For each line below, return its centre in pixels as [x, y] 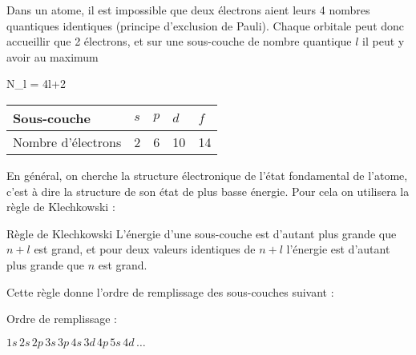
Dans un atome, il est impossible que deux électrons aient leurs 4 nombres [188, 10]
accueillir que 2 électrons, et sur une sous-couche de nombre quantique [179, 41]
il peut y [384, 41]
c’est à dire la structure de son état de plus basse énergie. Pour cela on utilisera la [208, 191]
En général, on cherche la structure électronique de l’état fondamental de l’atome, [207, 175]
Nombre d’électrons [67, 142]
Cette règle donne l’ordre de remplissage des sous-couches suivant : [170, 291]
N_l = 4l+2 [36, 84]
